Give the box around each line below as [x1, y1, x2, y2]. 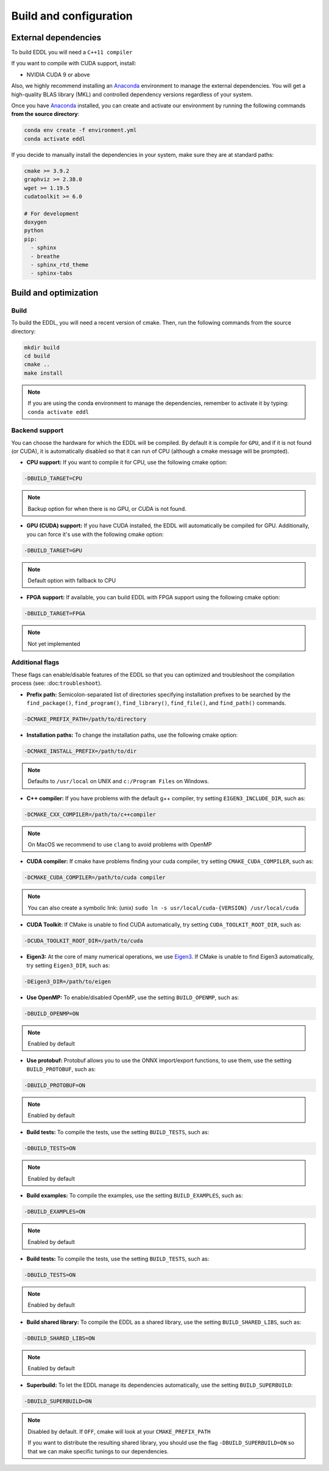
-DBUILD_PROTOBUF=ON [24, 1082, 85, 1089]
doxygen [24, 219, 47, 226]
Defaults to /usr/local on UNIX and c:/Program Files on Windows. [27, 778, 210, 785]
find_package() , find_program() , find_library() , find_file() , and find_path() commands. [26, 699, 286, 706]
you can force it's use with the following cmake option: [26, 530, 164, 538]
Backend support [11, 426, 64, 435]
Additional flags [11, 658, 60, 667]
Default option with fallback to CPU [27, 577, 116, 584]
